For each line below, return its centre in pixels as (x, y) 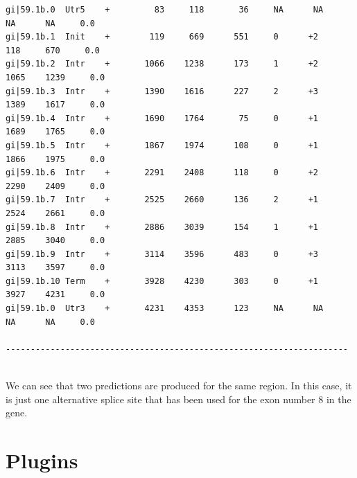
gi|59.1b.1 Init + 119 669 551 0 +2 (162, 37)
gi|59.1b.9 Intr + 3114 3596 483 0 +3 (162, 254)
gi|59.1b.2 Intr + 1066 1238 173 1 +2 (162, 64)
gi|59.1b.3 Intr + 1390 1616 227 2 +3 (162, 91)
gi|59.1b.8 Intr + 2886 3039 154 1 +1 (162, 227)
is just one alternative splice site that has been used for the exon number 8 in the (178, 399)
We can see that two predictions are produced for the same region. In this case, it (179, 386)
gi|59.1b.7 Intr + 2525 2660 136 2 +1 (162, 200)
